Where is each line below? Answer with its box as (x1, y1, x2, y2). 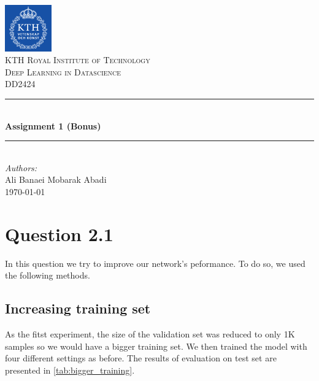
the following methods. (5, 269, 90, 282)
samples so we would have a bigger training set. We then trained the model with (5, 339, 307, 352)
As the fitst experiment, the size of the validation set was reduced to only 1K (5, 328, 295, 341)
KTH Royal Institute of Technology (5, 53, 150, 66)
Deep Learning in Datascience (5, 65, 121, 78)
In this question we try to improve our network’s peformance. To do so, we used (5, 256, 306, 269)
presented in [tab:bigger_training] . (5, 363, 135, 376)
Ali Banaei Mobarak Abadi (5, 173, 107, 186)
